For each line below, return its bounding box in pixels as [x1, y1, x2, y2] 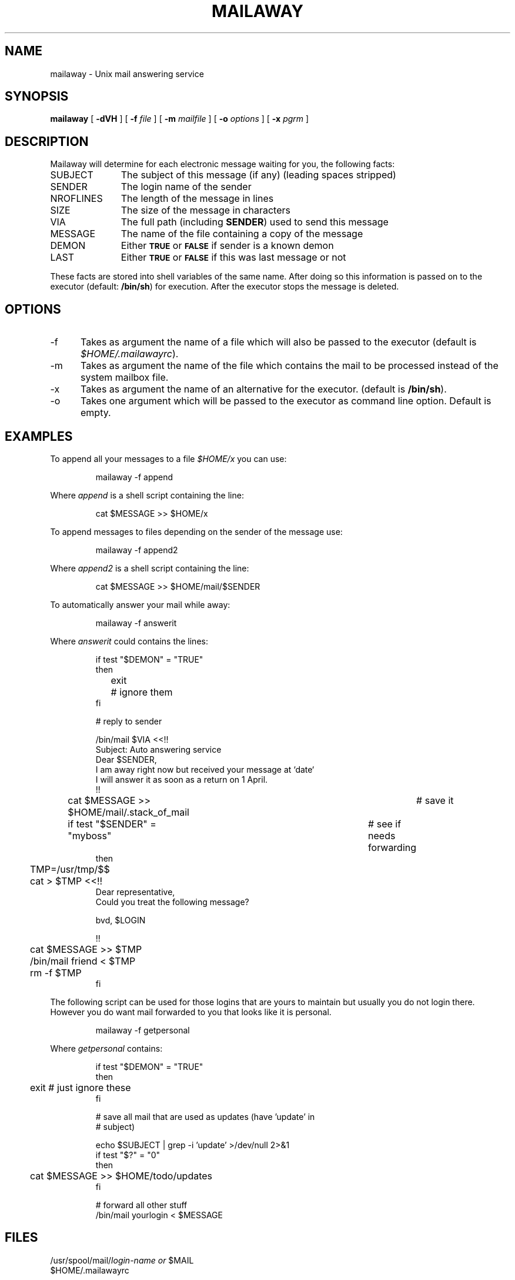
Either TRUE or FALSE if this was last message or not [121, 251, 346, 264]
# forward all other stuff [95, 1199, 188, 1210]
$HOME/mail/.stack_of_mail [68, 806, 189, 818]
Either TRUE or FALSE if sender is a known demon [121, 240, 334, 252]
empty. [80, 407, 111, 419]
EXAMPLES [5, 428, 73, 444]
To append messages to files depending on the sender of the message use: [50, 526, 343, 537]
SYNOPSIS [5, 89, 69, 104]
